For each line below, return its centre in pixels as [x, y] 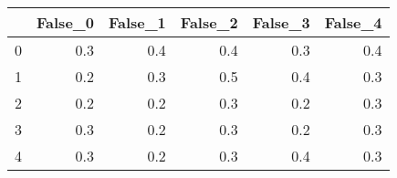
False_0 [65, 22]
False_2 [209, 22]
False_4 [353, 22]
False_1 [137, 22]
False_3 [281, 22]
